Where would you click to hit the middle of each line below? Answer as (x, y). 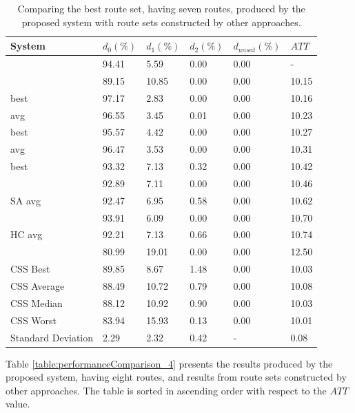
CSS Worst (34, 320)
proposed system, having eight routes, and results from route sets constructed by (176, 377)
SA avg (26, 200)
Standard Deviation (52, 337)
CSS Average (38, 286)
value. (18, 404)
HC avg (27, 234)
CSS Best (30, 269)
